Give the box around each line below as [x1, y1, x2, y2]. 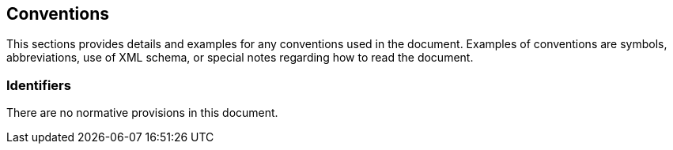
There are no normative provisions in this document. [6, 106, 278, 120]
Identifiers [6, 77, 71, 93]
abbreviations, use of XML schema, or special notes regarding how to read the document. [6, 51, 474, 65]
